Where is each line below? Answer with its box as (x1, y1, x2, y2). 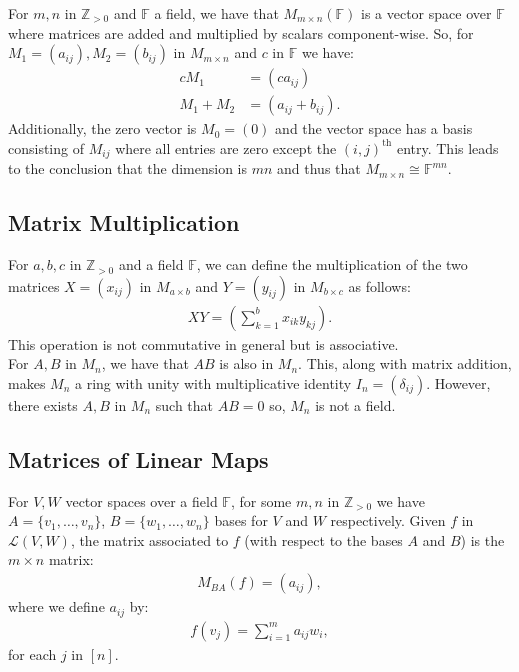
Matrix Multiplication (8, 207, 240, 238)
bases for (214, 510, 268, 531)
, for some (230, 490, 292, 511)
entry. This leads (396, 137, 499, 158)
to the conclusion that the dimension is (8, 158, 248, 179)
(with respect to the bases (244, 529, 403, 550)
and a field (118, 254, 184, 275)
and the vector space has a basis (275, 118, 473, 139)
